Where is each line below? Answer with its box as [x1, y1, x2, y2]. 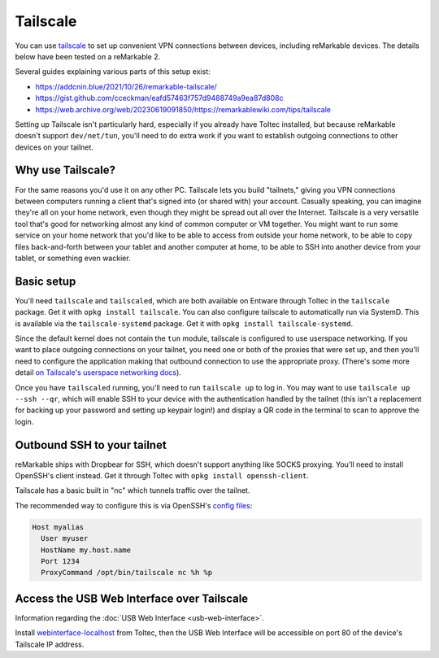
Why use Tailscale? [15, 163, 115, 177]
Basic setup [15, 274, 76, 288]
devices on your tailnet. [15, 142, 93, 152]
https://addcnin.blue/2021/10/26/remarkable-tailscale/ [35, 81, 217, 91]
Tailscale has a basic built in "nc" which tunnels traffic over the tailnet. [15, 486, 250, 495]
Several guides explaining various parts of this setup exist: [15, 67, 211, 76]
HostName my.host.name [41, 545, 132, 555]
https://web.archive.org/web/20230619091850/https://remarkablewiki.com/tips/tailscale [35, 104, 332, 114]
